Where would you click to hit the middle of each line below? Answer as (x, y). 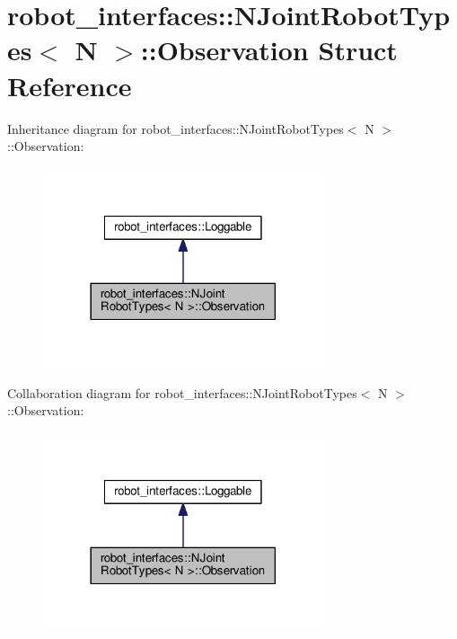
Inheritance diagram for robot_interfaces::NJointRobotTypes (176, 128)
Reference (70, 85)
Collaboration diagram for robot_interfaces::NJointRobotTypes (182, 392)
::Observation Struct (269, 50)
